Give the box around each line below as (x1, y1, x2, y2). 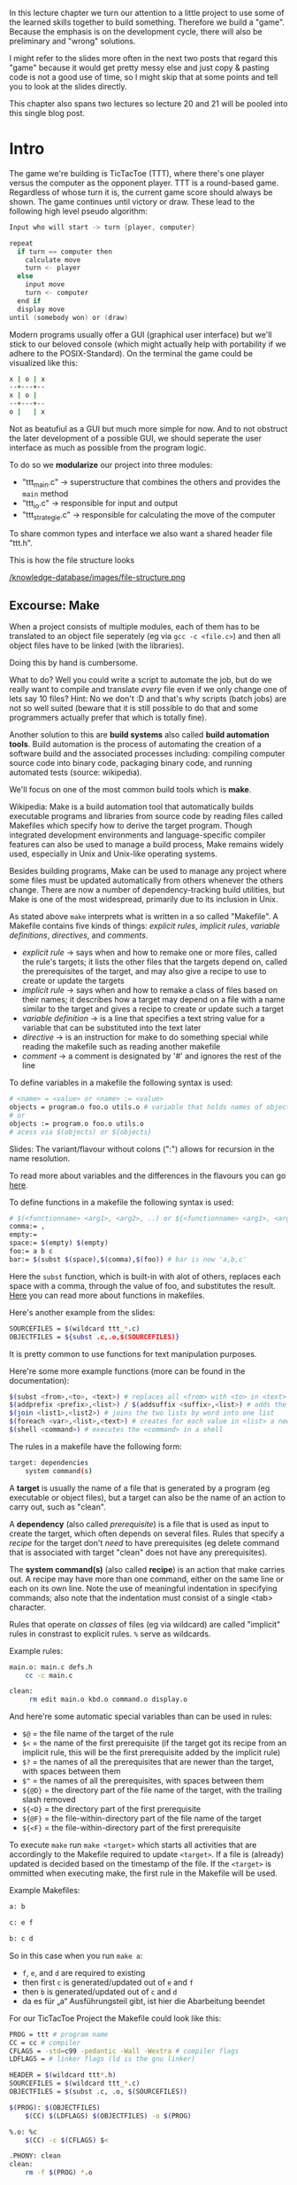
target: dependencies (9, 1458, 89, 1467)
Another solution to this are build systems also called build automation (9, 730, 270, 740)
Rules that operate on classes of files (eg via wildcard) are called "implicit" (9, 1619, 281, 1629)
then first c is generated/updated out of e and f (21, 1977, 194, 1987)
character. (9, 1602, 47, 1612)
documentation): (9, 1375, 70, 1385)
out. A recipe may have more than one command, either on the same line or (9, 1573, 285, 1584)
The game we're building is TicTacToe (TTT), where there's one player (9, 168, 265, 178)
